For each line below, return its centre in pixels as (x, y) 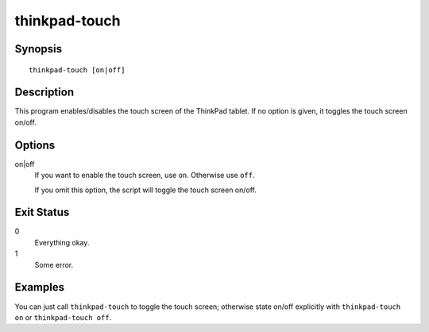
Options (35, 145)
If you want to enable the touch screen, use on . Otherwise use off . (145, 176)
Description (44, 93)
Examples (40, 287)
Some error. (54, 264)
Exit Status (42, 212)
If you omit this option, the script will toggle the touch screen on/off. (146, 190)
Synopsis (39, 49)
